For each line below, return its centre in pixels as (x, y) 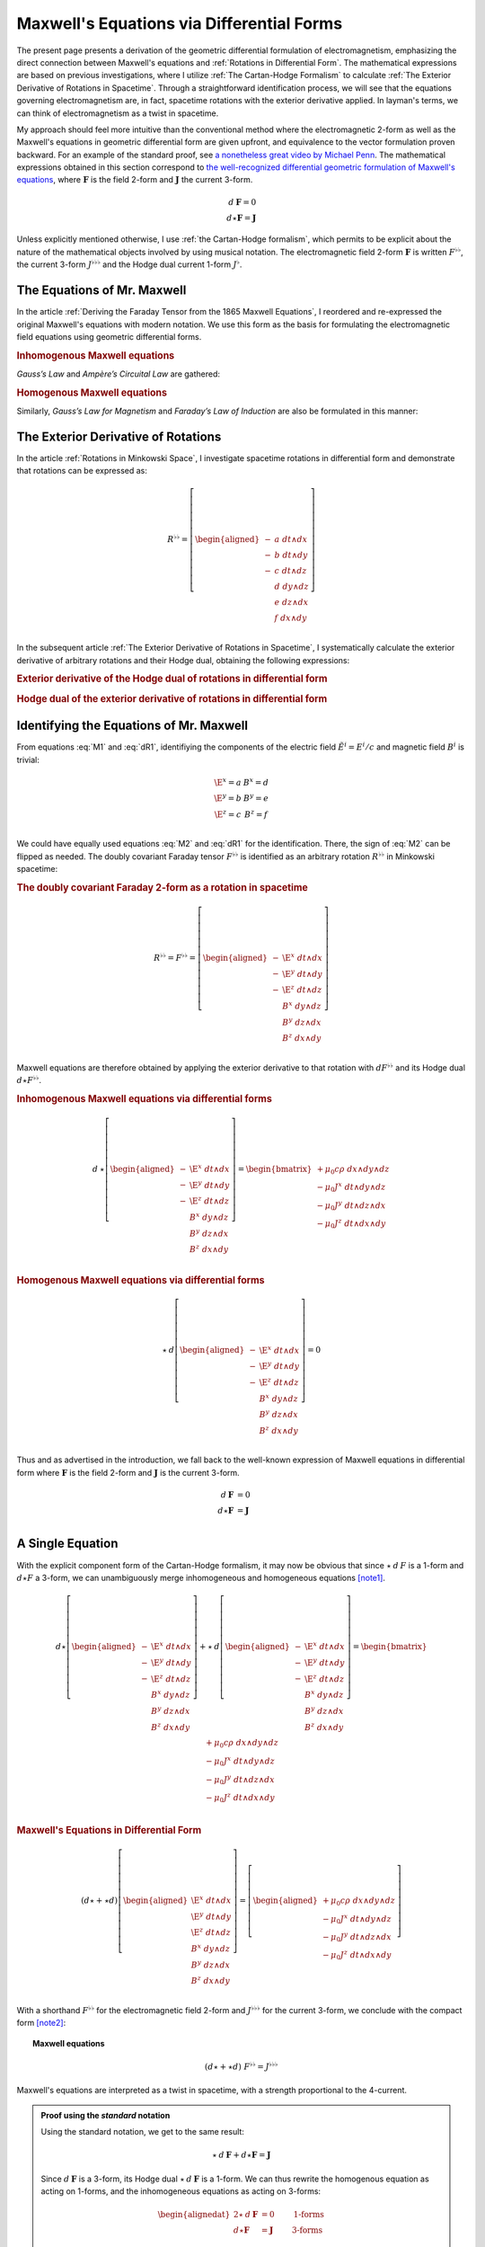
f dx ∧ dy (291, 618)
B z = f (256, 814)
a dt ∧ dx (291, 540)
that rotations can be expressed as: (82, 471)
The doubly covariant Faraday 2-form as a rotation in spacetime (163, 888)
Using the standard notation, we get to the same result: (142, 2132)
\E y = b (228, 798)
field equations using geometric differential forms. (109, 336)
